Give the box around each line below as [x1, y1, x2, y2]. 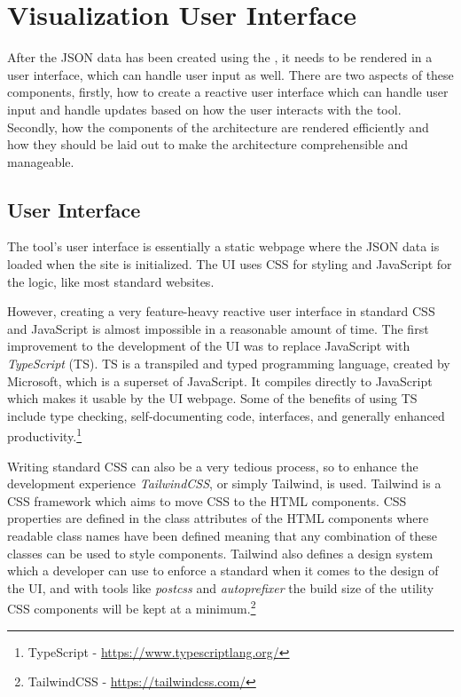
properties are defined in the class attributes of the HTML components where [7, 509, 429, 527]
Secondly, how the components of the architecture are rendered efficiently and [7, 117, 429, 136]
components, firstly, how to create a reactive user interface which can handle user [7, 83, 449, 101]
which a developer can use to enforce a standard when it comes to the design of [7, 561, 439, 580]
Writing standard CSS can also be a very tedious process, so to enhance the [7, 456, 418, 475]
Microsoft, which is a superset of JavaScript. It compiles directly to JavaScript [7, 371, 433, 390]
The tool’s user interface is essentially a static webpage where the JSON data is [7, 237, 440, 256]
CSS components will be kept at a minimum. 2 [7, 597, 256, 618]
